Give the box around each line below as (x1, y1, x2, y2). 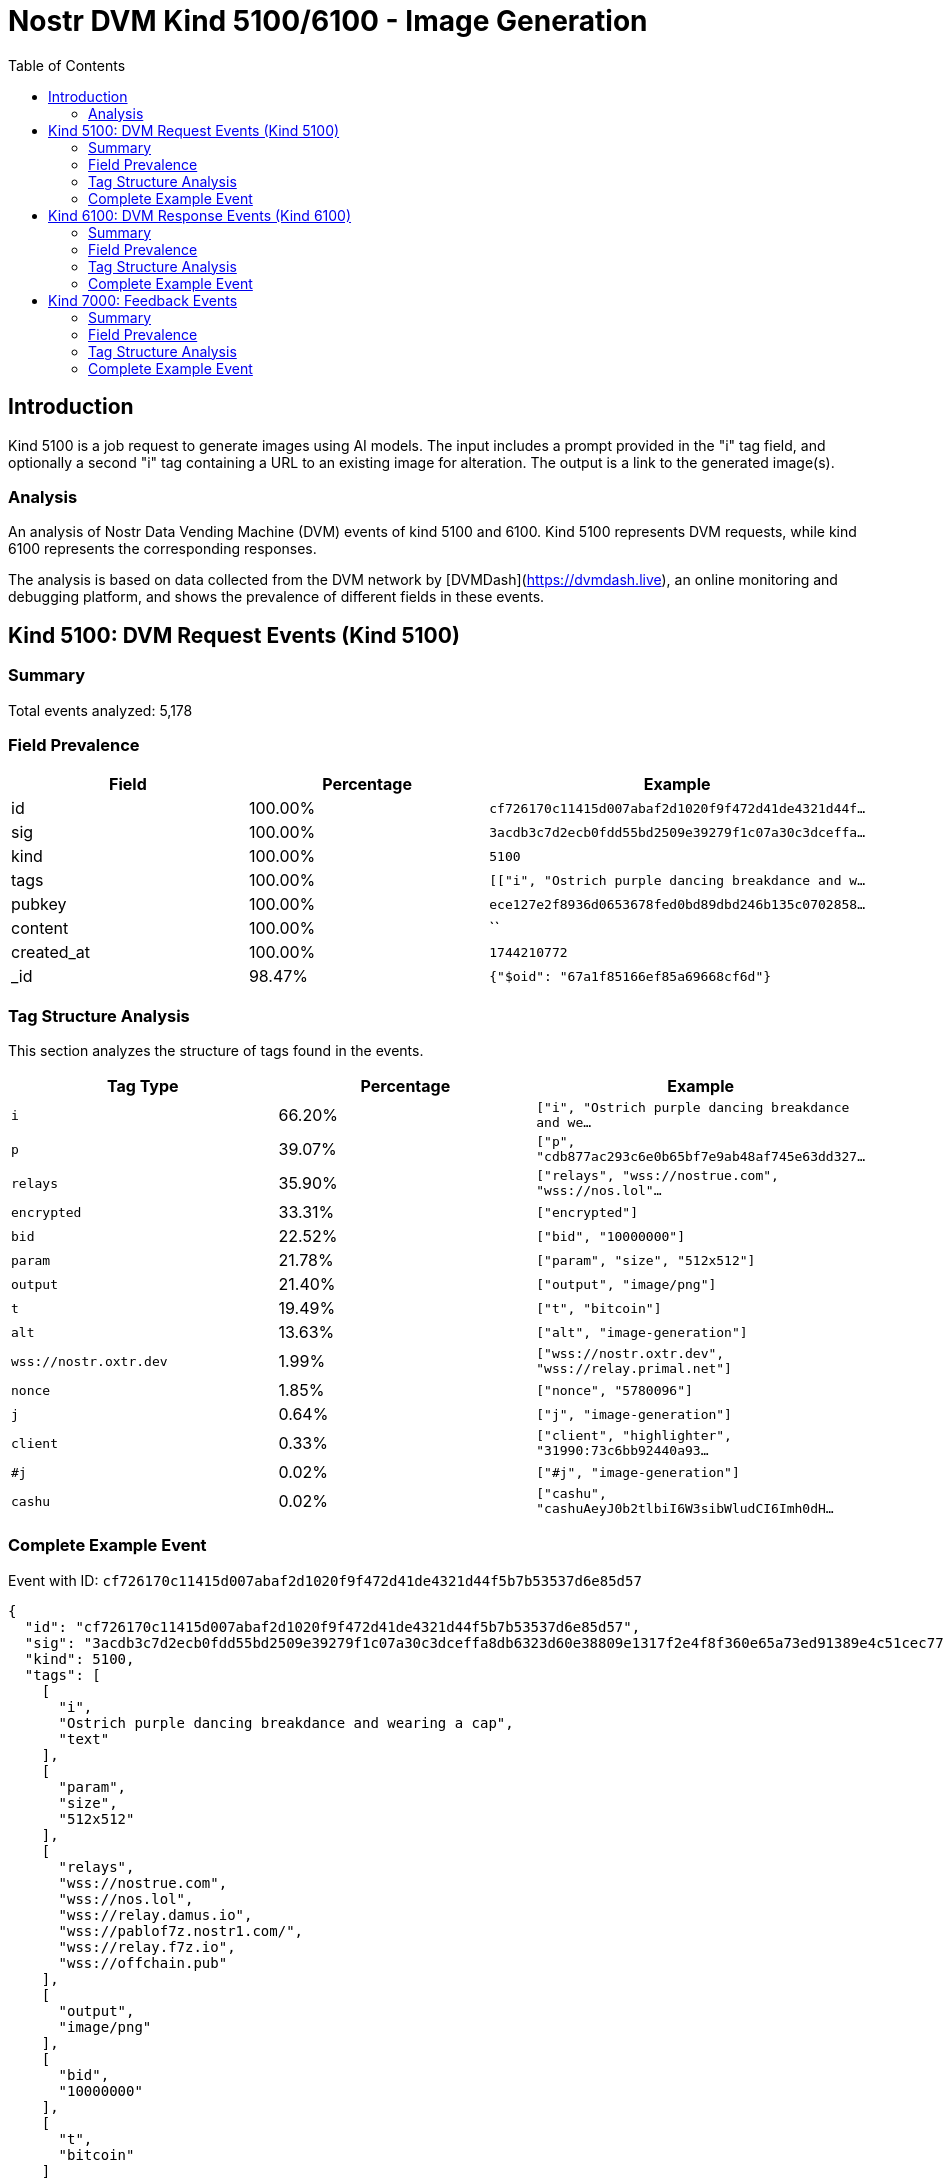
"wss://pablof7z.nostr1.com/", (58, 1922, 304, 1939)
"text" (58, 1730, 110, 1747)
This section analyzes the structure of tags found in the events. (8, 1042, 424, 1060)
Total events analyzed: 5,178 (8, 701, 193, 719)
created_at (11, 942, 91, 963)
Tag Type (106, 1076, 179, 1097)
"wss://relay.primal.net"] (536, 1361, 732, 1377)
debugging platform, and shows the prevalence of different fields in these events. (8, 588, 545, 606)
